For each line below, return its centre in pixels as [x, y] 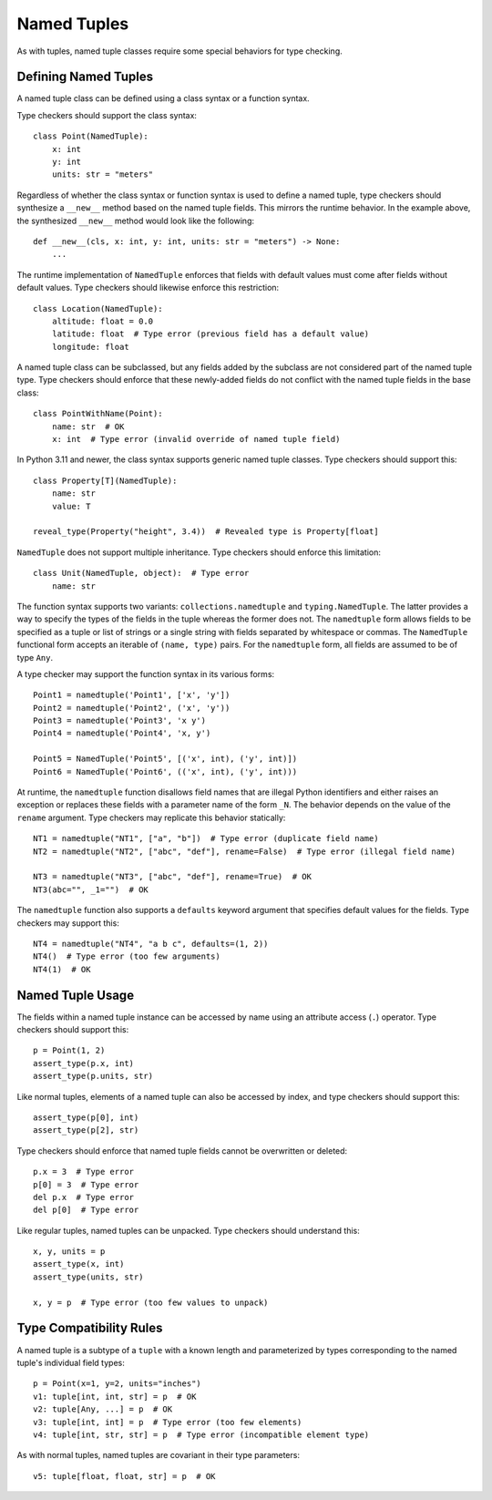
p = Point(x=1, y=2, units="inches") [118, 1384]
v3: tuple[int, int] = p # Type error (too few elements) [168, 1422]
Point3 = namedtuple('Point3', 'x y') [120, 721]
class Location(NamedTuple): [98, 308]
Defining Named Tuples [85, 77]
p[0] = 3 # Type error [86, 1184]
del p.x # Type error [84, 1197]
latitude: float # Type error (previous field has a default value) [210, 334]
